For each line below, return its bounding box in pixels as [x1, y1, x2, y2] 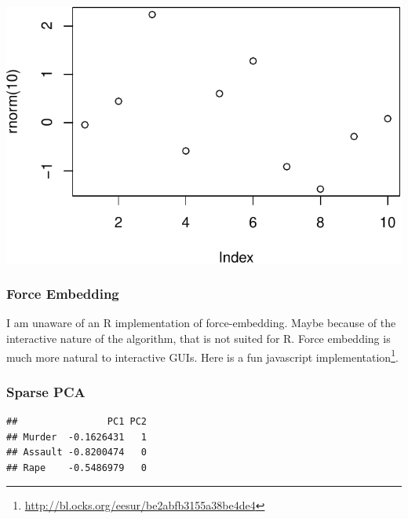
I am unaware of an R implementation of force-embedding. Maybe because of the [6, 315, 396, 331]
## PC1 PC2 [6, 416, 147, 428]
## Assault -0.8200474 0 [6, 447, 147, 458]
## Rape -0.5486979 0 [6, 462, 147, 473]
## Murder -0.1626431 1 [6, 431, 147, 443]
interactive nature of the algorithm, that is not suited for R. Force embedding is [6, 330, 391, 347]
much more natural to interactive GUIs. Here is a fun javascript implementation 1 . [6, 346, 399, 365]
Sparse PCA [6, 381, 86, 401]
